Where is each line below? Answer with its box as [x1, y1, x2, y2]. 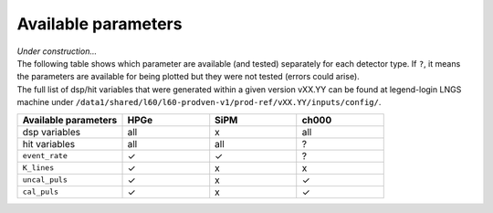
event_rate [22, 151, 68, 160]
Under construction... [16, 46, 98, 57]
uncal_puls [22, 175, 68, 185]
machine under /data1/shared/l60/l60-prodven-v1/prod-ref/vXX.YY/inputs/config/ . [16, 97, 382, 108]
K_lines [22, 163, 55, 173]
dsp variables [22, 125, 81, 138]
